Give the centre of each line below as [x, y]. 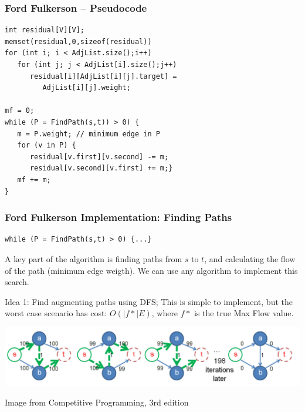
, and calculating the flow [250, 258]
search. [17, 282]
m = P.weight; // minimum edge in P [89, 134]
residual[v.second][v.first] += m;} [101, 168]
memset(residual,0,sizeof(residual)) [78, 41]
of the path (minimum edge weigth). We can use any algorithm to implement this [151, 270]
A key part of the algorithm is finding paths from [94, 258]
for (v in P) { [47, 145]
